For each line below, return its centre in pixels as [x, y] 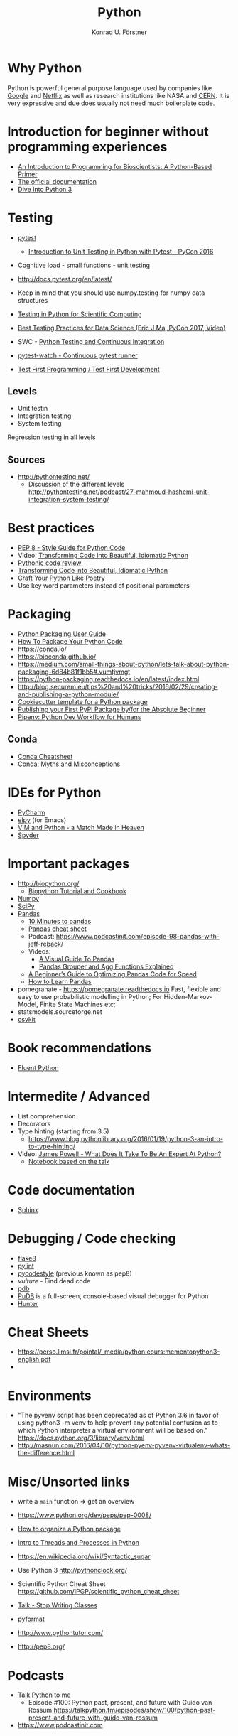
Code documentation [71, 1190]
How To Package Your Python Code [70, 642]
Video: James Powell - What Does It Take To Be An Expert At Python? [119, 1154]
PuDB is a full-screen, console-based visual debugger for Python [113, 1296]
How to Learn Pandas [60, 981]
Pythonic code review [49, 563]
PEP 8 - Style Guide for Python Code [71, 548]
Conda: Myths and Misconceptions [69, 764]
